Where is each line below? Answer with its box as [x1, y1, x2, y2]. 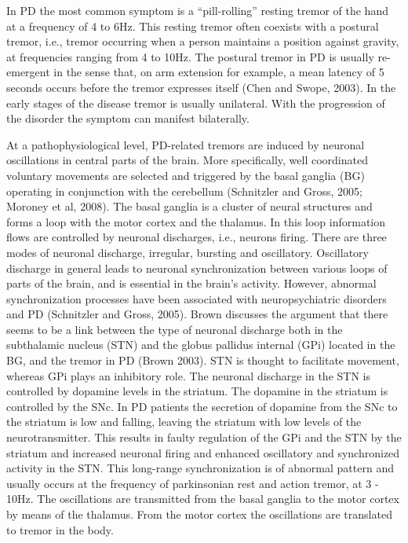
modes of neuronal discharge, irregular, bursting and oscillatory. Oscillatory [6, 244, 369, 260]
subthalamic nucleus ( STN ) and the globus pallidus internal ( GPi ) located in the [6, 336, 395, 353]
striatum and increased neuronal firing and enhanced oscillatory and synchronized [6, 444, 400, 460]
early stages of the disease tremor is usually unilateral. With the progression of [6, 94, 385, 111]
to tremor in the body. [6, 521, 114, 537]
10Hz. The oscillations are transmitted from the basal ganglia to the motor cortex [6, 490, 399, 507]
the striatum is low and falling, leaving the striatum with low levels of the [6, 413, 362, 430]
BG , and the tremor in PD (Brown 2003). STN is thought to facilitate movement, [6, 352, 399, 369]
